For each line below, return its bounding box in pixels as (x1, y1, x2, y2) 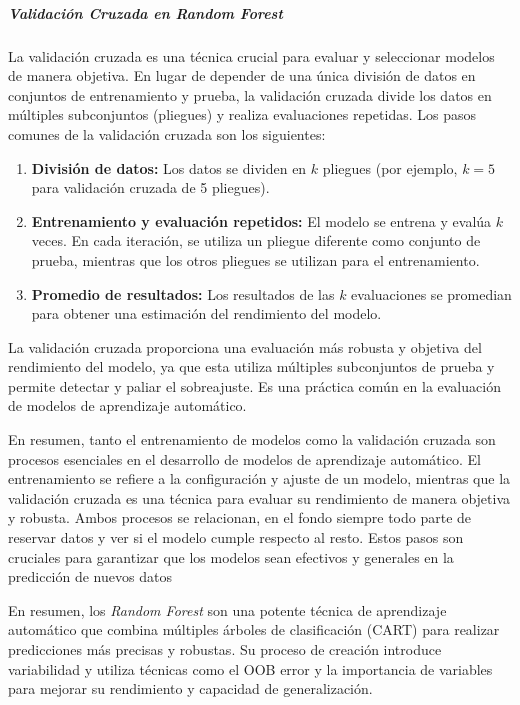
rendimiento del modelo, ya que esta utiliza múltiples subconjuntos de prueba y (8, 356, 495, 377)
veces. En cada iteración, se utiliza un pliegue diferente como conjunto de (31, 230, 481, 251)
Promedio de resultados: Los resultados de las (31, 283, 335, 304)
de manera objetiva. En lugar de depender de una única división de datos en (8, 65, 476, 86)
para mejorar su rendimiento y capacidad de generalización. (8, 678, 373, 699)
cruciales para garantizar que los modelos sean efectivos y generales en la (8, 546, 454, 567)
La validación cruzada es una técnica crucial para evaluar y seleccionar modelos (8, 45, 495, 66)
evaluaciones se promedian (351, 283, 512, 304)
